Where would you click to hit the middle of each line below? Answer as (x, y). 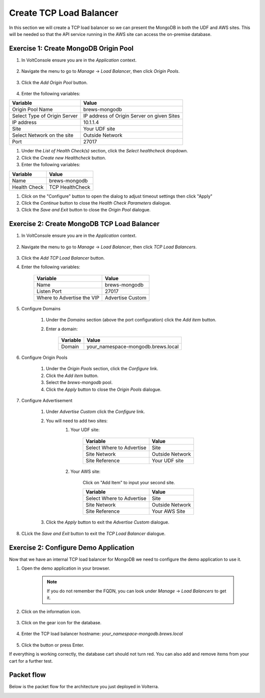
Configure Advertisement (47, 400)
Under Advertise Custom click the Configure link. (95, 412)
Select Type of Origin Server (45, 116)
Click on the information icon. (51, 611)
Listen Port (49, 291)
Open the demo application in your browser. (66, 568)
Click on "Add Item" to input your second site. (129, 482)
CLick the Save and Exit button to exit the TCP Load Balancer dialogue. (93, 533)
